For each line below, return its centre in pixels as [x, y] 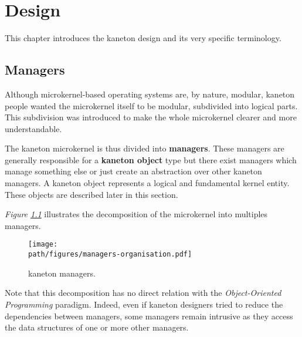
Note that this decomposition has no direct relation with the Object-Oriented [143, 293]
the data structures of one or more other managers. [97, 327]
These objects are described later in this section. [91, 194]
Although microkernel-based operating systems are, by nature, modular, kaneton [150, 94]
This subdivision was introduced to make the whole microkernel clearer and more [151, 117]
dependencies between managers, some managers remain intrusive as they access [149, 316]
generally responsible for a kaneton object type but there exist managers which [151, 159]
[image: [43, 245]
